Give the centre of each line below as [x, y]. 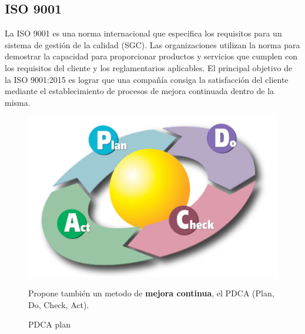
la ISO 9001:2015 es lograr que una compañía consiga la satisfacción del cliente [147, 79]
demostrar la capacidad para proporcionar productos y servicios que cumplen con [151, 56]
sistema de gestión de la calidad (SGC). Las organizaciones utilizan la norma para [152, 44]
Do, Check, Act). [59, 304]
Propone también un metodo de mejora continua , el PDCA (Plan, [151, 293]
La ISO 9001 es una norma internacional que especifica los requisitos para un [143, 33]
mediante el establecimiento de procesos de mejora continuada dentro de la [140, 91]
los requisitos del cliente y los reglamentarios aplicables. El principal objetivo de [149, 67]
